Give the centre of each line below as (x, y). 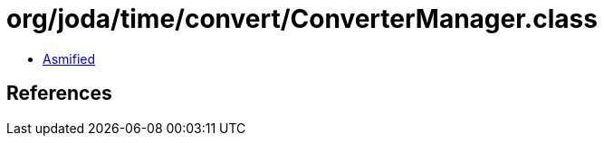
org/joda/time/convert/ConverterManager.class (302, 19)
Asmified (69, 58)
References (59, 94)
